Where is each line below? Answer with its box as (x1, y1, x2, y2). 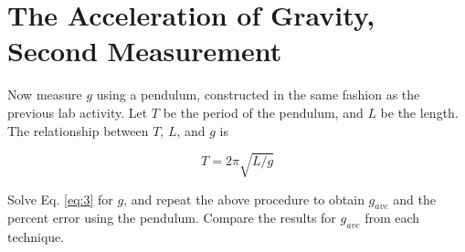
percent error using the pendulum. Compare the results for (7, 208, 336, 227)
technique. (7, 227, 65, 247)
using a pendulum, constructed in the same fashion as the (96, 85, 420, 104)
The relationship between (7, 121, 149, 140)
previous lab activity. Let (7, 102, 148, 121)
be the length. (380, 102, 459, 121)
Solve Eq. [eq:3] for (7, 189, 113, 208)
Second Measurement (7, 32, 282, 69)
